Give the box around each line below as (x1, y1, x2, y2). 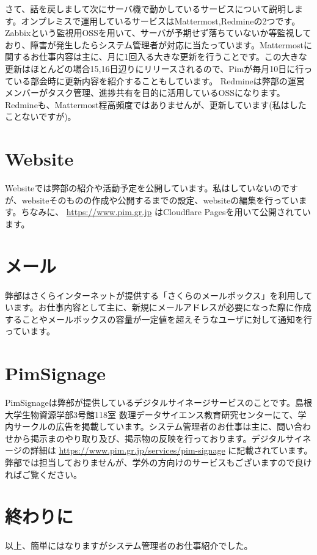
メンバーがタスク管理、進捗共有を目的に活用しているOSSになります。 (5, 86, 285, 99)
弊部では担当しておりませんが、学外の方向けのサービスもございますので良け (5, 456, 312, 469)
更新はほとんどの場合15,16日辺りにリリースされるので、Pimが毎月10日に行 (5, 62, 304, 75)
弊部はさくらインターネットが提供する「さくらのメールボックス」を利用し (5, 289, 304, 301)
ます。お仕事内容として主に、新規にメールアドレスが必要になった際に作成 (13, 301, 312, 314)
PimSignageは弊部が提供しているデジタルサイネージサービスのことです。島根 (5, 396, 312, 409)
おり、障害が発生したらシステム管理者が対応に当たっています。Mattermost (5, 38, 304, 51)
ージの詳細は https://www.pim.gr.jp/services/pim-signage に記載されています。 (5, 444, 313, 457)
